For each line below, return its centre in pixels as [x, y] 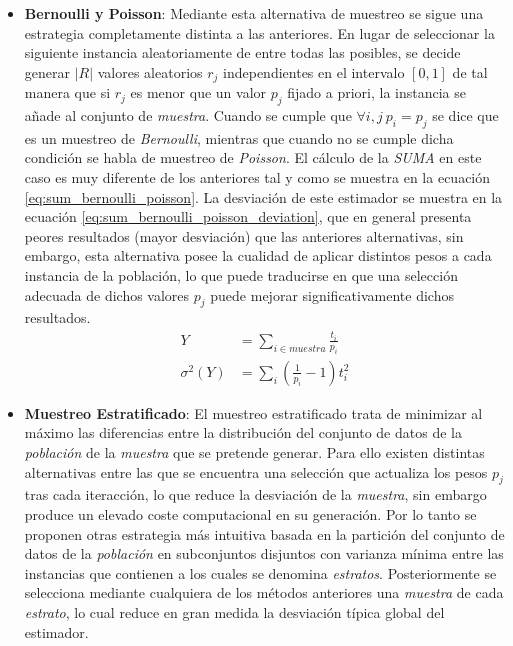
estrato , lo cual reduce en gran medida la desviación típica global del [234, 611]
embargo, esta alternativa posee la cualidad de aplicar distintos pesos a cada [258, 255]
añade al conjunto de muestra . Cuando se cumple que [188, 115]
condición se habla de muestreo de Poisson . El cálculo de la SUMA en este [253, 157]
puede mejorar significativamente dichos [332, 294]
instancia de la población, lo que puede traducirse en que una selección [241, 274]
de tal [470, 71]
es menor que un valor [198, 92]
